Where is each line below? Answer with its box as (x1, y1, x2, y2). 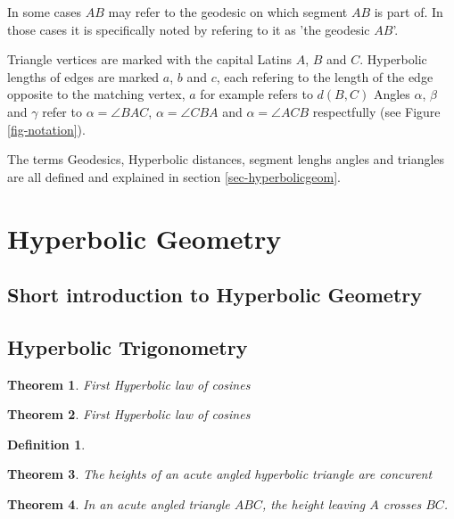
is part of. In (374, 3, 443, 21)
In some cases (7, 3, 82, 21)
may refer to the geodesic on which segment (108, 3, 348, 21)
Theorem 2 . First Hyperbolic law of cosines (7, 405, 251, 424)
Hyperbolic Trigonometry (7, 333, 248, 360)
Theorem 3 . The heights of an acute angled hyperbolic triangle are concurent (7, 465, 433, 483)
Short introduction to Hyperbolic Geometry (7, 281, 423, 309)
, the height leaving (261, 495, 366, 514)
